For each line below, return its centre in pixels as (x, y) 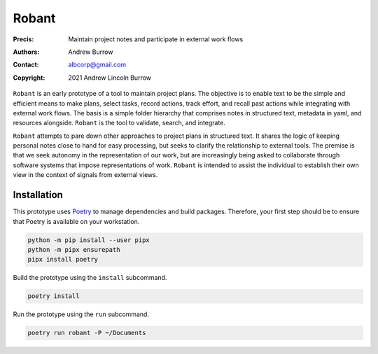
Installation (38, 195)
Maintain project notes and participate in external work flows (156, 39)
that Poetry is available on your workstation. (76, 221)
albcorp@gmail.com (97, 65)
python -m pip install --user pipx (89, 240)
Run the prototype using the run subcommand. (81, 314)
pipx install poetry (63, 260)
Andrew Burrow (91, 52)
